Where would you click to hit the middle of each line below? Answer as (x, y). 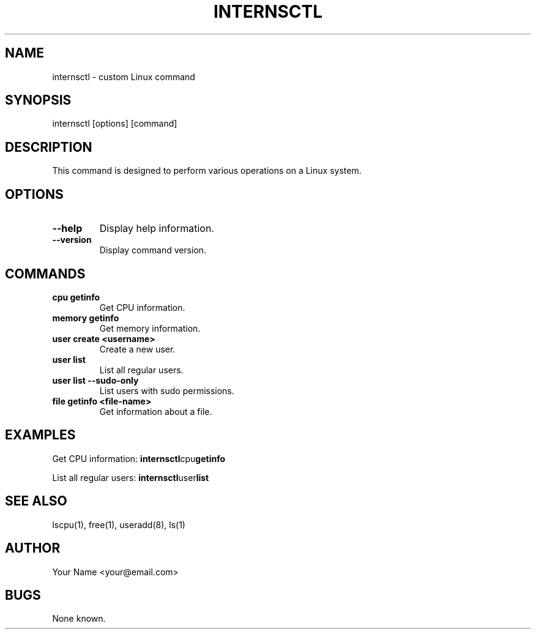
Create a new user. (137, 349)
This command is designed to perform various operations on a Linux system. (207, 171)
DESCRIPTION (49, 147)
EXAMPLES (40, 435)
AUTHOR (33, 548)
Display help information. (157, 229)
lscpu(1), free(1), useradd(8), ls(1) (119, 524)
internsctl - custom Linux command (124, 76)
